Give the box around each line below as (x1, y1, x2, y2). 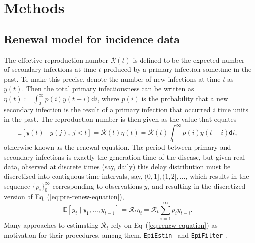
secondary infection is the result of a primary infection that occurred (4, 104, 211, 114)
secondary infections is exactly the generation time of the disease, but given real (4, 151, 245, 162)
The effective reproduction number (4, 54, 109, 65)
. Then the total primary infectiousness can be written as (22, 83, 194, 94)
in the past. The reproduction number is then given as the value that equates (4, 114, 237, 124)
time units (217, 104, 248, 114)
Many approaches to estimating (4, 220, 99, 230)
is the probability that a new (142, 93, 228, 103)
